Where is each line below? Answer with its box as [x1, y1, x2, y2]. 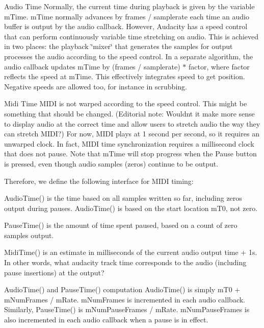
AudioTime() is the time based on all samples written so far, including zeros [4, 193, 242, 203]
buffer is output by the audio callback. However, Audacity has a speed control [4, 21, 248, 32]
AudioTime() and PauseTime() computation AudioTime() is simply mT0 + [4, 284, 241, 295]
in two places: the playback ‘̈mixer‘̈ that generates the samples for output [4, 41, 233, 52]
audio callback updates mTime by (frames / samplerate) [4, 61, 180, 72]
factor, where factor [188, 61, 250, 72]
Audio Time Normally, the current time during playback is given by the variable [4, 1, 255, 11]
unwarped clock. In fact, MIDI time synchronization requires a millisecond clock [4, 138, 254, 149]
